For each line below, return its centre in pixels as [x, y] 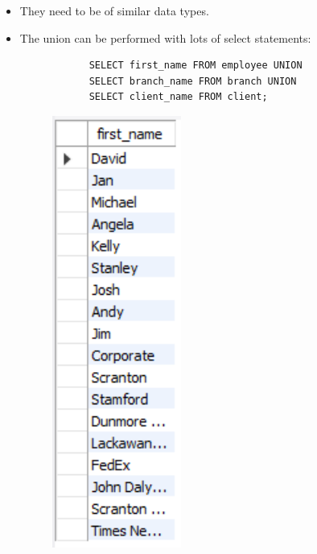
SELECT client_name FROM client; [178, 97]
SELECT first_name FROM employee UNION [196, 66]
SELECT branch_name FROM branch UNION [193, 81]
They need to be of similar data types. [114, 10]
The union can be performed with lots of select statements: [165, 37]
